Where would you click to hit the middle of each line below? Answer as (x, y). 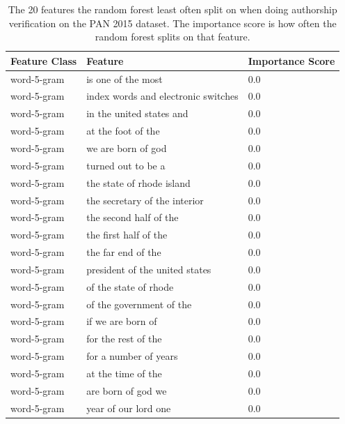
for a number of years (132, 356)
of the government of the (139, 304)
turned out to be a (126, 165)
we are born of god (127, 148)
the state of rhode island (138, 182)
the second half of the (133, 217)
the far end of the (124, 252)
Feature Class (44, 60)
